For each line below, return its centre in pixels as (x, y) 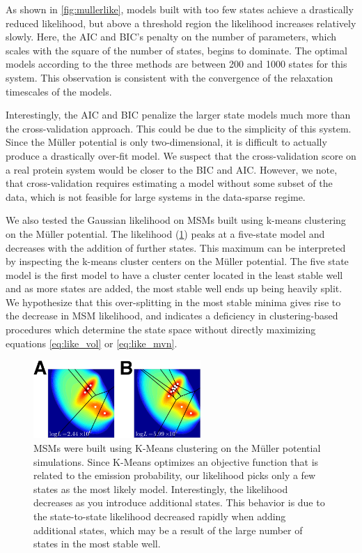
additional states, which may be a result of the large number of (168, 530)
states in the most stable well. (97, 544)
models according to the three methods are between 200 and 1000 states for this (176, 64)
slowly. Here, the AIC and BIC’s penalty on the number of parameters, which (171, 37)
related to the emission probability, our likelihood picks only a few (175, 475)
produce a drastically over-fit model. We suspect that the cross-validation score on (181, 155)
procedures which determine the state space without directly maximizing (161, 329)
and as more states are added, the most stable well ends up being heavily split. (174, 288)
